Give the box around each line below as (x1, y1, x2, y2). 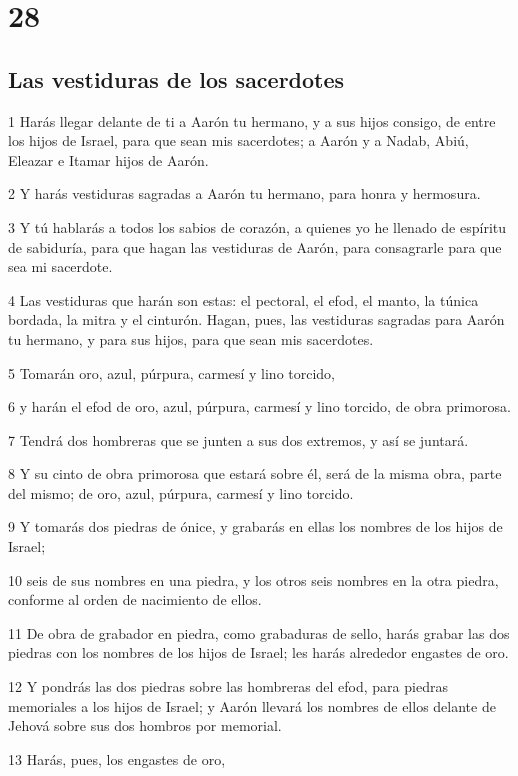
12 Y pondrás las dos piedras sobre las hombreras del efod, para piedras (8, 676, 448, 697)
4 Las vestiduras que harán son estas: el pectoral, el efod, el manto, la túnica (8, 289, 479, 310)
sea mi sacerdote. (8, 256, 113, 277)
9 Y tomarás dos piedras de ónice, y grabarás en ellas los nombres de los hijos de (8, 516, 503, 537)
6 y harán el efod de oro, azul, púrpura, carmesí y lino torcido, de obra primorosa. (8, 396, 511, 417)
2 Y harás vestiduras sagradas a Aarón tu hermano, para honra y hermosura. (8, 183, 481, 204)
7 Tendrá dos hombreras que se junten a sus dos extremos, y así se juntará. (8, 429, 469, 450)
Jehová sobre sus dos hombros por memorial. (8, 715, 282, 736)
